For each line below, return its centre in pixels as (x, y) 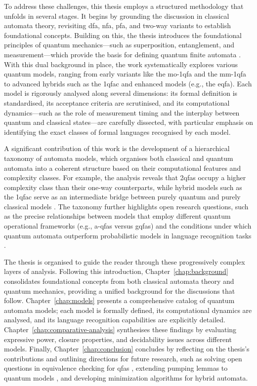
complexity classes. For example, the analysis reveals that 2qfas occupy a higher (125, 177)
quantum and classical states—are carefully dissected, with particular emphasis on (128, 122)
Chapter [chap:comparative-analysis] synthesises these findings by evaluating (120, 329)
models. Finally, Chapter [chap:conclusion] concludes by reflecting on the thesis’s (127, 349)
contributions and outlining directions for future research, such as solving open (123, 358)
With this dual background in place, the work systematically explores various (121, 64)
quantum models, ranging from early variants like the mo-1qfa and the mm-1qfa (125, 74)
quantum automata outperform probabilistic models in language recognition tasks (128, 235)
